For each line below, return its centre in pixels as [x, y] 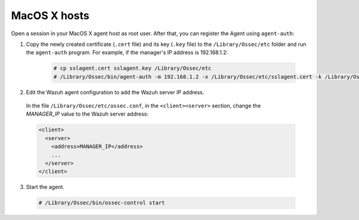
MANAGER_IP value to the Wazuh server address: [87, 114]
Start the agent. [45, 187]
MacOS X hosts [50, 16]
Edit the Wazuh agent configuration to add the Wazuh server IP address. [115, 92]
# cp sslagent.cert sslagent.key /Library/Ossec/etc [133, 68]
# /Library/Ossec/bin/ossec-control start [102, 203]
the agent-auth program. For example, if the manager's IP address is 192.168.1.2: [127, 52]
